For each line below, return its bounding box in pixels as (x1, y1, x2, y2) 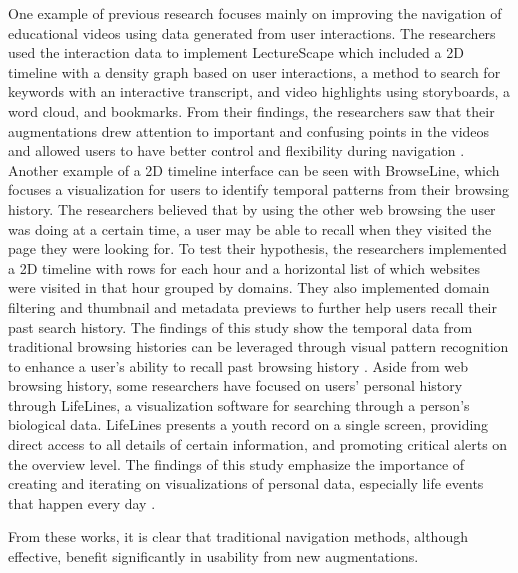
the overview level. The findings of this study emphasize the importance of (8, 453, 465, 474)
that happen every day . (8, 492, 156, 513)
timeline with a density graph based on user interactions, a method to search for (8, 61, 501, 82)
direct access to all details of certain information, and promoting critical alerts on (8, 434, 508, 455)
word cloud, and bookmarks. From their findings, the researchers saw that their (8, 100, 495, 121)
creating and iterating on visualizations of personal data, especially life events (8, 473, 484, 494)
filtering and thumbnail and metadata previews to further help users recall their (8, 296, 497, 317)
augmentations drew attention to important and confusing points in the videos (8, 120, 490, 141)
